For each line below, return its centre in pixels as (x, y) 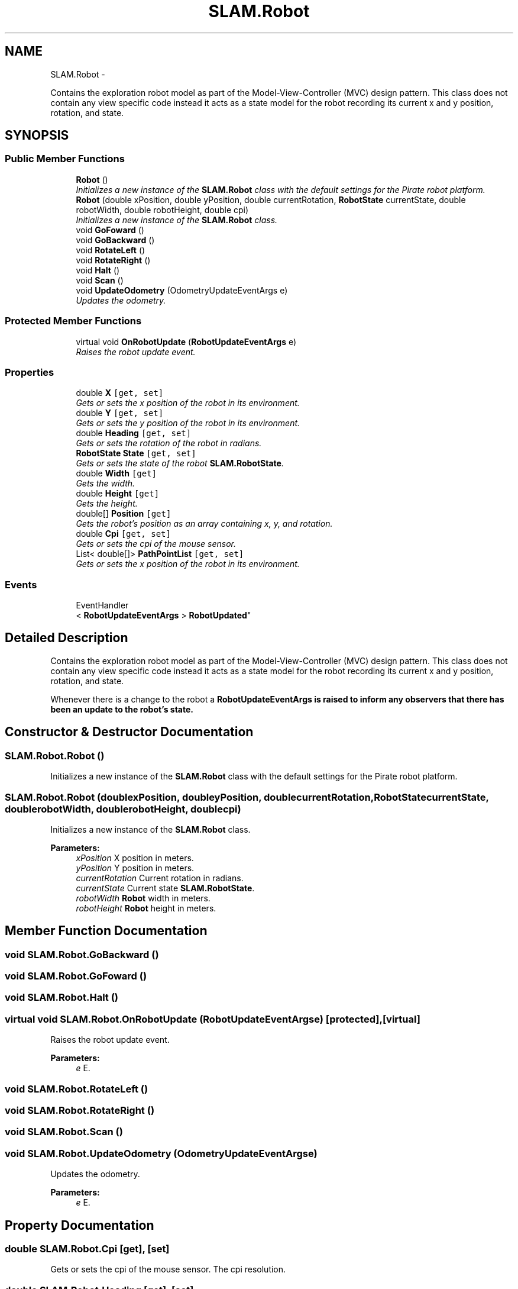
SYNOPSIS (37, 136)
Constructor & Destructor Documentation (129, 732)
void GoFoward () (110, 230)
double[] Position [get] (124, 514)
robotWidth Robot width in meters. (143, 898)
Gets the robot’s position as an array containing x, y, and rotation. (204, 524)
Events (21, 584)
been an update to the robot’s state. (122, 709)
